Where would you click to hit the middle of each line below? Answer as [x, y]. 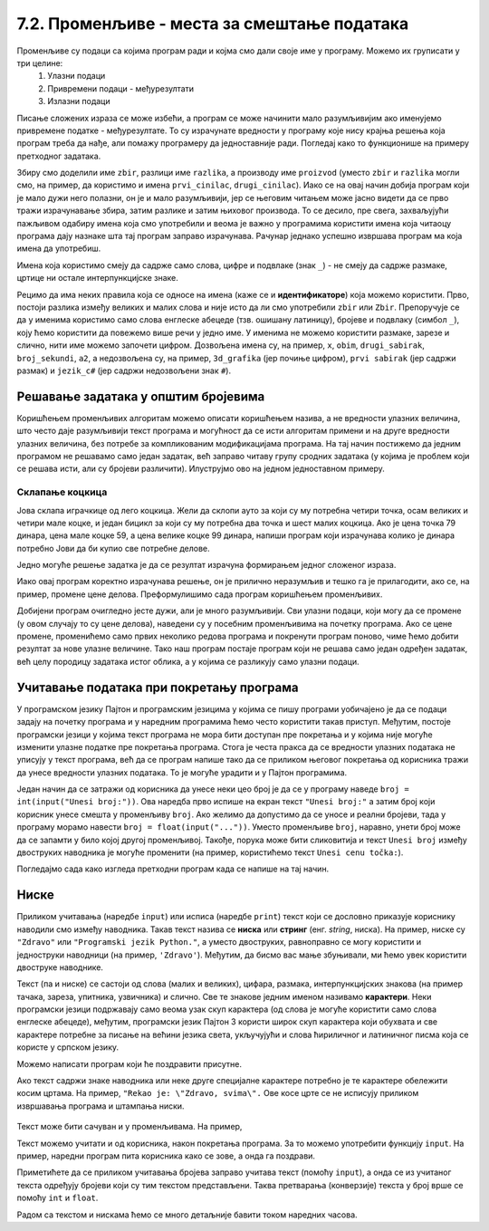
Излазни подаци [79, 101]
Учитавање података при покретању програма [158, 687]
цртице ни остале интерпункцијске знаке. [97, 278]
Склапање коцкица [62, 492]
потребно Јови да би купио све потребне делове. [113, 548]
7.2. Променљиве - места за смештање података [213, 24]
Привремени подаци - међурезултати [121, 88]
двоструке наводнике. [60, 967]
